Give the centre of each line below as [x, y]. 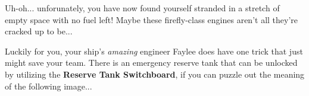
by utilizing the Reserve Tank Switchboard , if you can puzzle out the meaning [155, 74]
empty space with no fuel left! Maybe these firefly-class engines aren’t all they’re [152, 19]
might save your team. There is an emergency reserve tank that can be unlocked [151, 63]
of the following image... [49, 86]
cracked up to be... [39, 31]
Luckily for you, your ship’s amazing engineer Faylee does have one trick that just [154, 51]
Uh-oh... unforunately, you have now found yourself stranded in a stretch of [142, 8]
